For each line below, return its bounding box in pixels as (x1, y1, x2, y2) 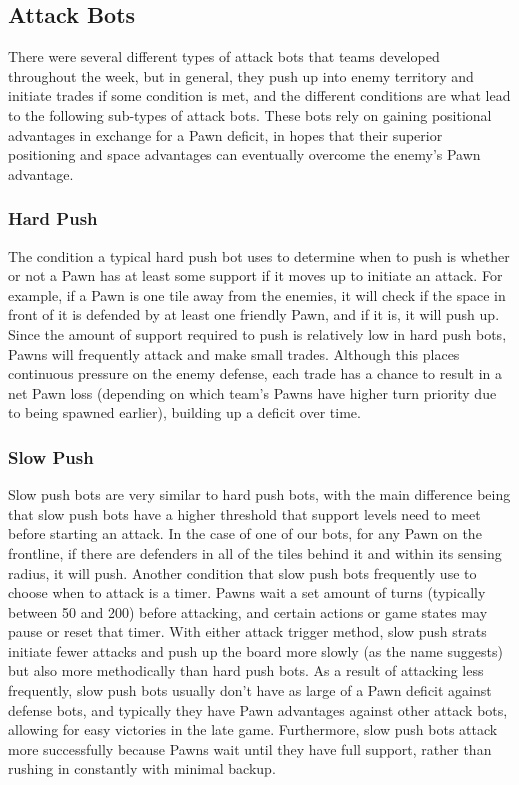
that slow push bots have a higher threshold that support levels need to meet (8, 503, 481, 524)
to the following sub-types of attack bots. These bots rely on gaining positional (8, 104, 492, 125)
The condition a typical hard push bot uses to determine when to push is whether (8, 245, 510, 266)
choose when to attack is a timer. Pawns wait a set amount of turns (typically (8, 582, 486, 603)
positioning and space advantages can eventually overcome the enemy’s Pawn (8, 144, 481, 165)
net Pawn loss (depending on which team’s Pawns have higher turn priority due (8, 382, 497, 403)
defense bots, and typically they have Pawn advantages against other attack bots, (8, 699, 508, 720)
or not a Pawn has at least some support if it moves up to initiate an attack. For (8, 265, 503, 286)
